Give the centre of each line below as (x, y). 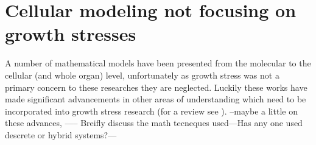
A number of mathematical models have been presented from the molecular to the (158, 63)
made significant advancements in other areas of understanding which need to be (156, 99)
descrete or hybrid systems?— (61, 134)
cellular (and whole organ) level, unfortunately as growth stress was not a (142, 75)
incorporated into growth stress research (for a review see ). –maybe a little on (151, 111)
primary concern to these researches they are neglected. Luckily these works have (156, 87)
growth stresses (71, 34)
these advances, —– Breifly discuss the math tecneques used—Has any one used (154, 123)
